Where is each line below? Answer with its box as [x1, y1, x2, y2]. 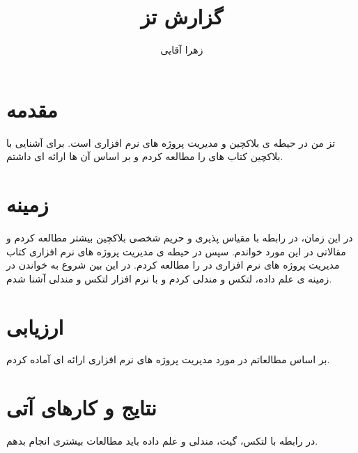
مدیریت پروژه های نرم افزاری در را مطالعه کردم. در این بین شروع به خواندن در [6, 257, 340, 272]
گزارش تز [140, 2, 224, 31]
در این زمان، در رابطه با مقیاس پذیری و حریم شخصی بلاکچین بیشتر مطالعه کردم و [6, 230, 353, 244]
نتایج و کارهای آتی [6, 393, 157, 422]
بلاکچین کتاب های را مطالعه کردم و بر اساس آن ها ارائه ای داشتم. [6, 149, 283, 164]
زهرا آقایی [160, 42, 203, 57]
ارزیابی [6, 312, 64, 340]
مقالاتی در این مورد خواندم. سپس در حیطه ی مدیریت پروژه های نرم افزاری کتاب [6, 244, 346, 258]
